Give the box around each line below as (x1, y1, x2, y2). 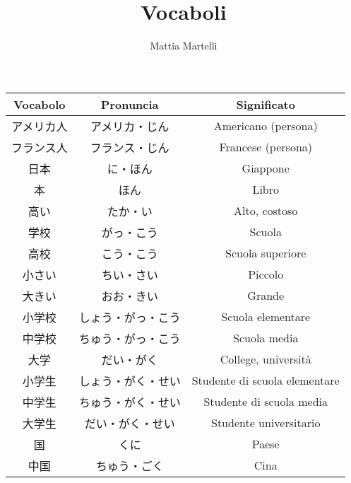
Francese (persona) (219, 139, 313, 156)
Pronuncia (100, 95, 159, 112)
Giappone (242, 160, 290, 177)
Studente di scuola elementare (191, 372, 340, 389)
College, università (220, 351, 311, 368)
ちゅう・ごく (95, 457, 164, 474)
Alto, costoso (234, 202, 298, 219)
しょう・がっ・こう (78, 308, 181, 325)
